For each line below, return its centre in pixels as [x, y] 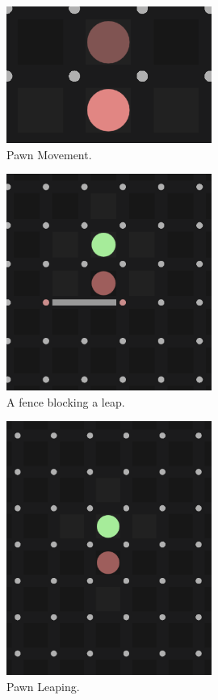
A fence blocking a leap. [66, 401]
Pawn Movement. [49, 154]
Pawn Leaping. [43, 686]
